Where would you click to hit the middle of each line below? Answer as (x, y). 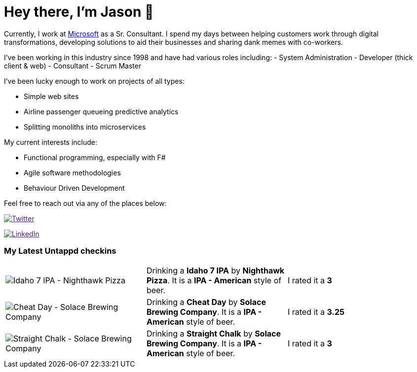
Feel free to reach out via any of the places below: (85, 203)
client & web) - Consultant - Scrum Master (73, 66)
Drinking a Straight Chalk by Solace (213, 333)
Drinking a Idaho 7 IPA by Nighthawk (215, 270)
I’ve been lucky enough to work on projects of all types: (94, 81)
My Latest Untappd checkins (60, 251)
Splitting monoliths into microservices (85, 127)
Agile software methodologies (72, 172)
